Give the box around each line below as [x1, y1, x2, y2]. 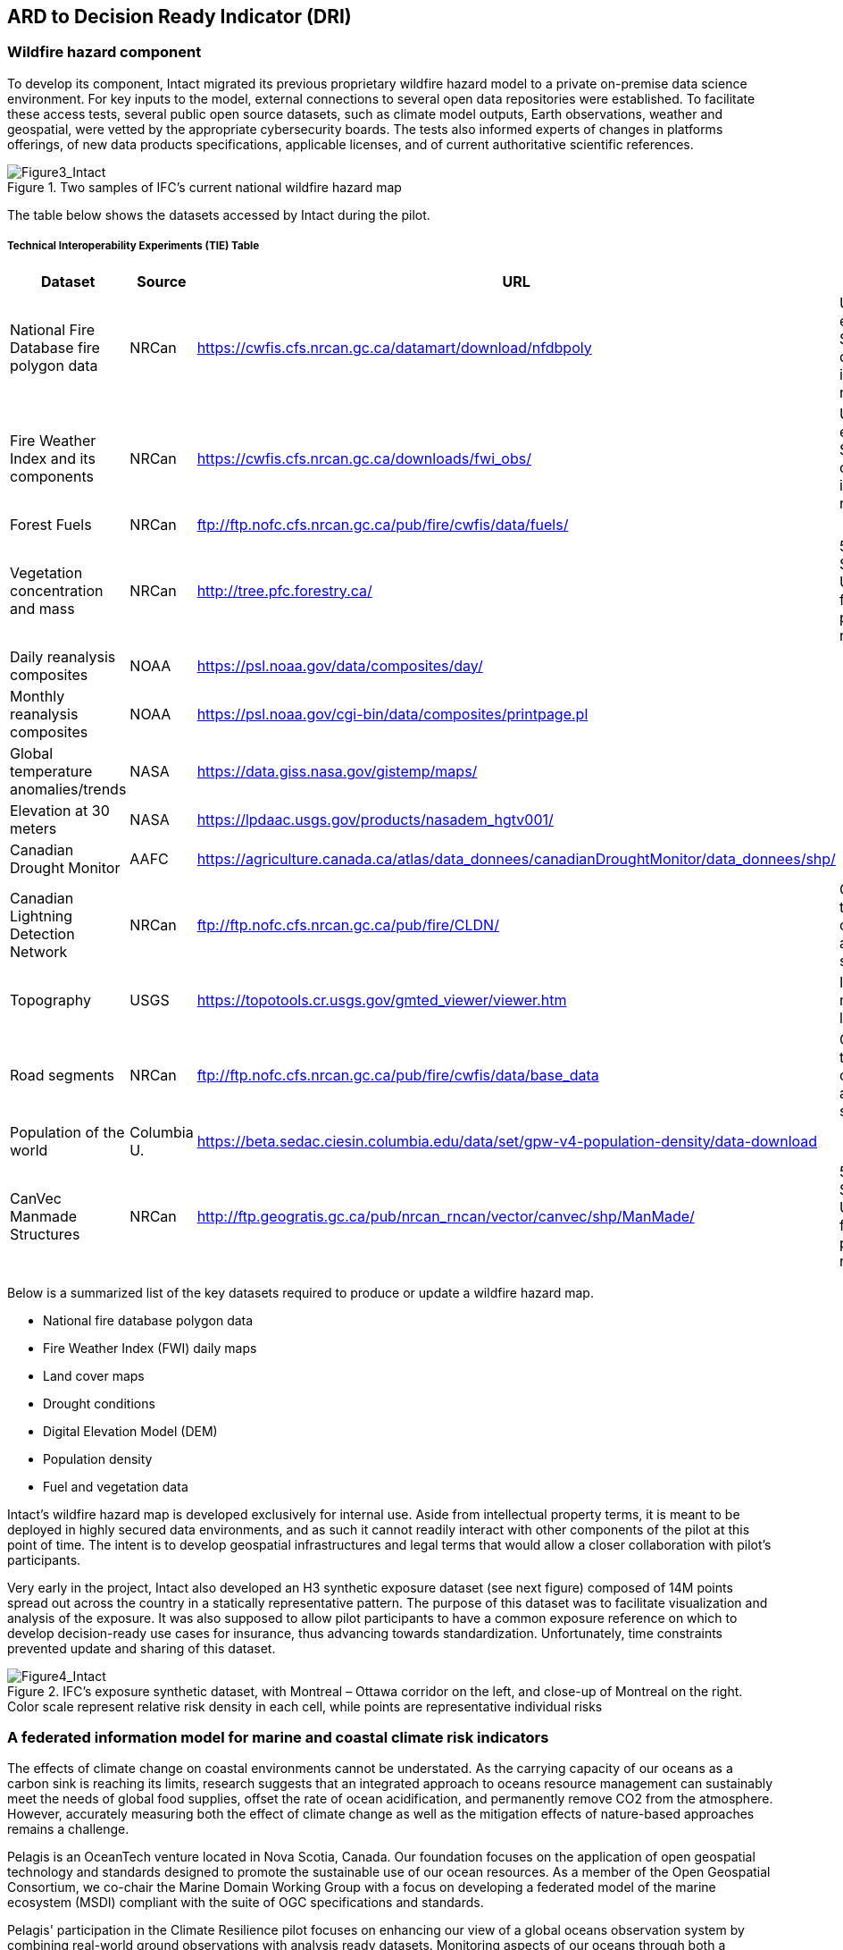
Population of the [10, 1122, 125, 1141]
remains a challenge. [7, 1821, 129, 1837]
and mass [10, 599, 75, 618]
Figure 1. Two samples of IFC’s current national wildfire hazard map [7, 179, 402, 195]
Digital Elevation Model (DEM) [43, 1423, 218, 1439]
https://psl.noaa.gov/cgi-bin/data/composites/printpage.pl [196, 704, 588, 723]
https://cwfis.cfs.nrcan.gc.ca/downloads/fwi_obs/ [196, 449, 531, 467]
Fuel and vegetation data [43, 1478, 188, 1494]
